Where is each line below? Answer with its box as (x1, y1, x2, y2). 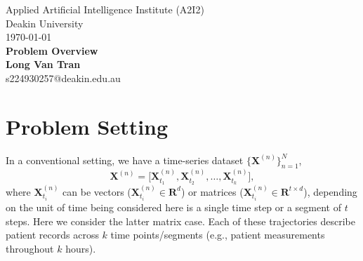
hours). (65, 241, 96, 255)
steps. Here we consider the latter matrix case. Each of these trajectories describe (6, 213, 355, 228)
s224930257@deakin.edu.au (6, 70, 121, 85)
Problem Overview (6, 43, 98, 58)
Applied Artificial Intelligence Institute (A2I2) (6, 2, 204, 16)
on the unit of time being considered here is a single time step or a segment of (6, 200, 342, 214)
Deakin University (6, 15, 84, 30)
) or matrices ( (180, 184, 244, 199)
